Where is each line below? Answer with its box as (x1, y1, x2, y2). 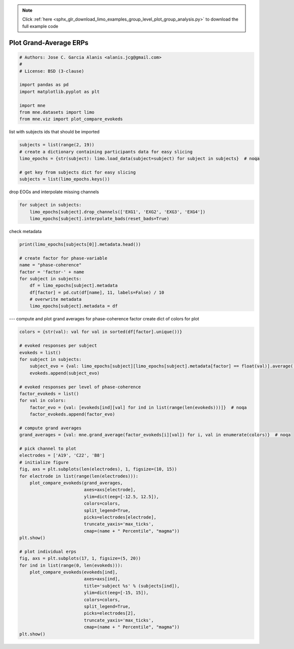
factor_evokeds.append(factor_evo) (29, 412, 115, 417)
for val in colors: (19, 398, 66, 403)
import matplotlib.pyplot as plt (19, 89, 100, 94)
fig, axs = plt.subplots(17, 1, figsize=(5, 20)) (19, 556, 141, 561)
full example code (22, 23, 58, 29)
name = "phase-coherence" (19, 262, 82, 268)
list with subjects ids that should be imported (9, 129, 100, 135)
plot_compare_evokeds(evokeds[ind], (29, 570, 118, 575)
